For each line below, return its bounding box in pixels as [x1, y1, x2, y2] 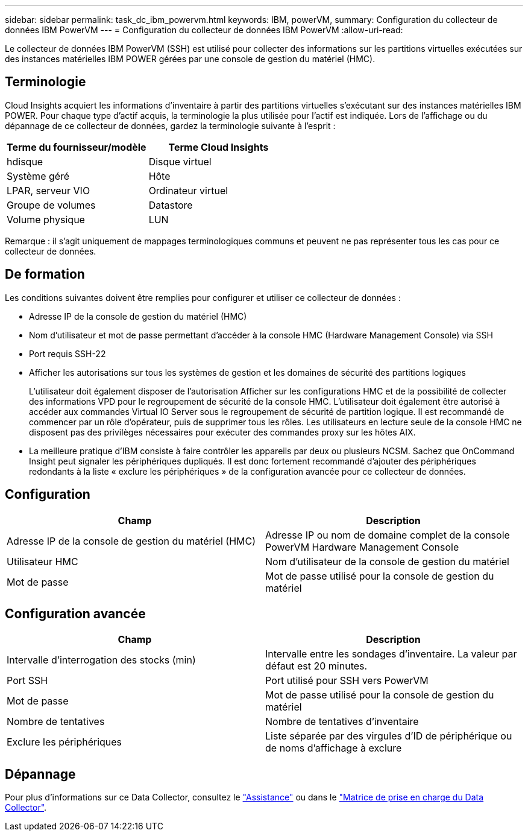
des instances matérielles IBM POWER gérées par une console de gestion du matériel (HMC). [5, 54, 376, 64]
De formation [5, 267, 85, 282]
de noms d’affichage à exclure [265, 742, 402, 755]
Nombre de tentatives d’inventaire [265, 715, 419, 728]
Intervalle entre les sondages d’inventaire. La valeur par [265, 648, 517, 660]
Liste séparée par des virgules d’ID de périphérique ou [265, 730, 512, 743]
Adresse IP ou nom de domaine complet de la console [265, 528, 510, 541]
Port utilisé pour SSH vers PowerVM [265, 674, 429, 687]
